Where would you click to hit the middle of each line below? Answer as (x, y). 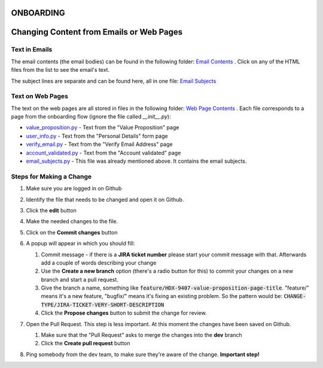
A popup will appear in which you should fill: (80, 244)
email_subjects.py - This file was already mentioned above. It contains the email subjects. (136, 161)
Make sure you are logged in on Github (74, 188)
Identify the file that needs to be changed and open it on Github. (105, 199)
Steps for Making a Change (51, 177)
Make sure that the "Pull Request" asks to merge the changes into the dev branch (141, 335)
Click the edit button (51, 210)
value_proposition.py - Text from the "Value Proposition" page (103, 127)
